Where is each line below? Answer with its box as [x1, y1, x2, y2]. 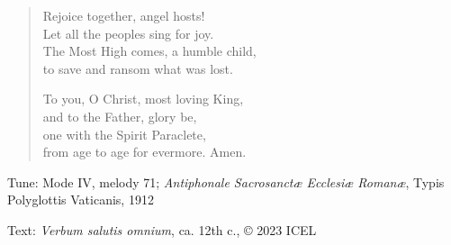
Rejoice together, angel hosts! [42, 6, 205, 24]
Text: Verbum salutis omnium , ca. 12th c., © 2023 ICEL [7, 220, 317, 239]
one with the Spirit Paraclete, [42, 124, 206, 143]
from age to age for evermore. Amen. [42, 142, 247, 161]
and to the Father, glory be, [42, 106, 197, 125]
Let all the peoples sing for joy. [42, 23, 214, 42]
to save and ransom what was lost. [42, 59, 233, 77]
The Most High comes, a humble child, [42, 41, 257, 60]
